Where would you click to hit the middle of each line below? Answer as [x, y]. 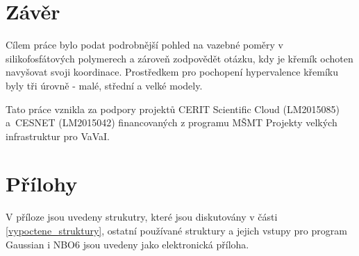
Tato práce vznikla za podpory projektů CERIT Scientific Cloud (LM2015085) [173, 109]
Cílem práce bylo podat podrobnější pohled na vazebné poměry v [145, 45]
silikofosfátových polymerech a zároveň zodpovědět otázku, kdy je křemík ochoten [179, 58]
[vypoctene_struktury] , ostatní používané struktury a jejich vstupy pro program [176, 230]
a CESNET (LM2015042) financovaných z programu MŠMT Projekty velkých [172, 122]
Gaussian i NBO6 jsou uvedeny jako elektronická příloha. [127, 244]
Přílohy [42, 184]
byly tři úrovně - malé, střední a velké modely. [104, 85]
